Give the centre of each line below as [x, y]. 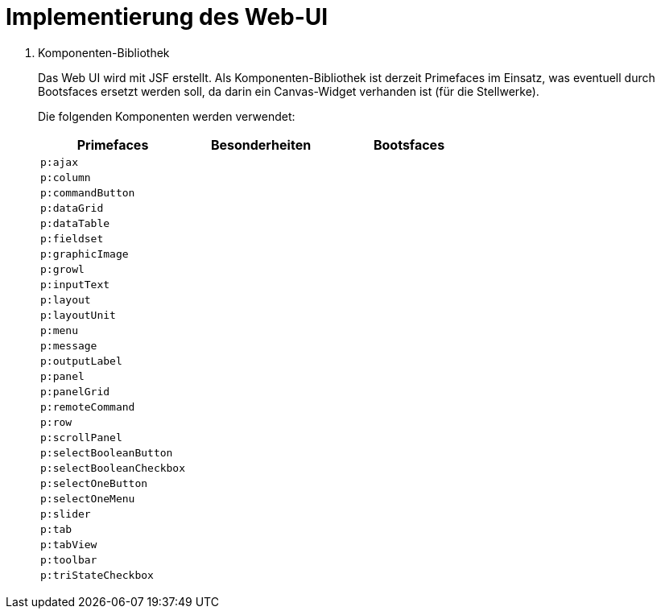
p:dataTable [75, 223]
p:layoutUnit [78, 315]
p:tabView [69, 544]
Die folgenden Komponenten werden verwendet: [167, 116]
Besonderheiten [261, 144]
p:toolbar [69, 559]
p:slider [66, 514]
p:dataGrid [72, 208]
